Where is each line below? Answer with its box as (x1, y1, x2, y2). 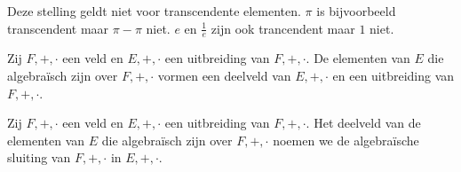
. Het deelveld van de (306, 113, 421, 132)
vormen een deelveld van (157, 66, 291, 85)
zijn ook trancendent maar (211, 19, 355, 37)
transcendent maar (7, 19, 109, 37)
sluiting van (7, 148, 71, 167)
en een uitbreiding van (332, 66, 455, 85)
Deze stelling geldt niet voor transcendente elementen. (7, 2, 301, 20)
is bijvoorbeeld (316, 2, 396, 20)
